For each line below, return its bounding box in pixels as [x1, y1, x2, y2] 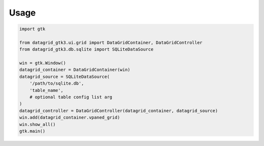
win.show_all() [19, 122, 56, 127]
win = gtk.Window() [19, 60, 66, 66]
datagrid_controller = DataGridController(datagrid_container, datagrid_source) [19, 108, 218, 113]
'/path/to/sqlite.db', [29, 81, 84, 86]
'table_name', [29, 88, 64, 93]
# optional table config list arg [29, 94, 112, 100]
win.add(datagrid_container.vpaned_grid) [19, 115, 120, 120]
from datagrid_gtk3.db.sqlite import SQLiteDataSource [19, 47, 154, 52]
